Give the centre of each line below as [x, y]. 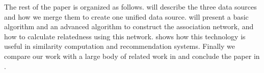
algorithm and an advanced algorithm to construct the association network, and [129, 26]
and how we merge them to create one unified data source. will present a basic [126, 16]
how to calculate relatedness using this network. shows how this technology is [125, 36]
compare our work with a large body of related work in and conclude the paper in [132, 56]
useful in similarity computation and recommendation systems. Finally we [120, 46]
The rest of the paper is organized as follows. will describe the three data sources [130, 7]
